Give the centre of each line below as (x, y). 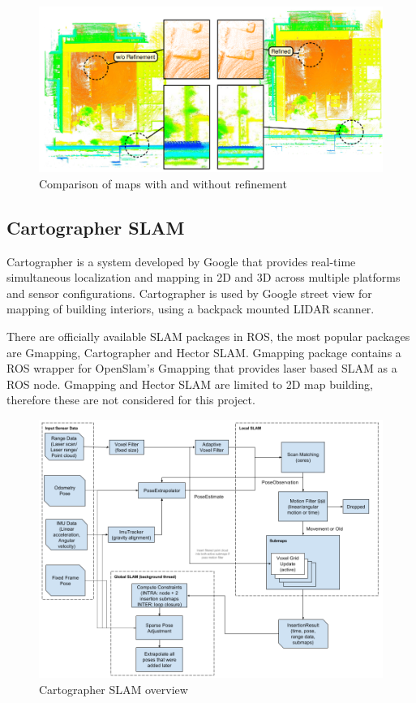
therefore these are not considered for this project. (131, 400)
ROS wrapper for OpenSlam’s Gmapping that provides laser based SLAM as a (202, 368)
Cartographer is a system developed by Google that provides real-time (181, 261)
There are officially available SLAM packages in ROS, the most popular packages (208, 336)
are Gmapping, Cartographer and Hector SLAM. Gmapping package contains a (204, 352)
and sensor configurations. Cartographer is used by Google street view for (189, 293)
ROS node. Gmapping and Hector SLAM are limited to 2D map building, (190, 384)
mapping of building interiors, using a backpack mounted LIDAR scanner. (191, 309)
